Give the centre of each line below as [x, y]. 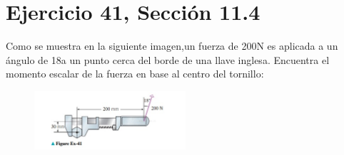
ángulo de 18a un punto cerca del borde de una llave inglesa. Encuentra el [168, 59]
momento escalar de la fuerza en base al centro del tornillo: [135, 74]
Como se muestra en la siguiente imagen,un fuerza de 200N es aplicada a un [172, 46]
